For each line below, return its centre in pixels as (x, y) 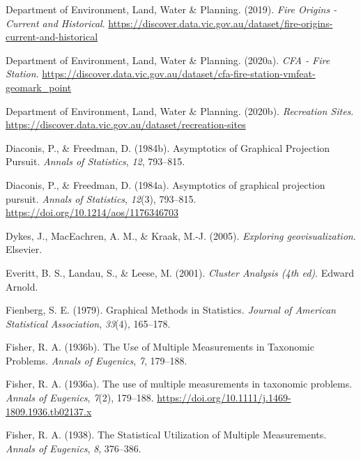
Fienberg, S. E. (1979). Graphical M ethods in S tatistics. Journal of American (171, 310)
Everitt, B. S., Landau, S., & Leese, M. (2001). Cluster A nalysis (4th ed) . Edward (180, 272)
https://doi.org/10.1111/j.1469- (224, 398)
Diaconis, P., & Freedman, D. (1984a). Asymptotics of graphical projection (166, 184)
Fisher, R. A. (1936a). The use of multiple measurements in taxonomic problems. (179, 384)
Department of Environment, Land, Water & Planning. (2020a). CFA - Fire (168, 60)
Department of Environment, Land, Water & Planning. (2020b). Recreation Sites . (180, 110)
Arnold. (22, 286)
